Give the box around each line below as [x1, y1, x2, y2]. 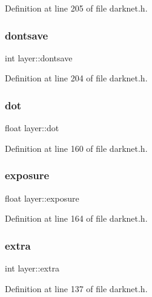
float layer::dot [5, 121, 59, 134]
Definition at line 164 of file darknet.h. [5, 212, 148, 225]
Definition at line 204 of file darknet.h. [5, 72, 148, 84]
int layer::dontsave [5, 51, 73, 64]
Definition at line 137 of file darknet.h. [5, 282, 148, 295]
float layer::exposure [5, 191, 79, 204]
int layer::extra [5, 262, 59, 275]
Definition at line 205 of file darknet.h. [5, 2, 148, 14]
